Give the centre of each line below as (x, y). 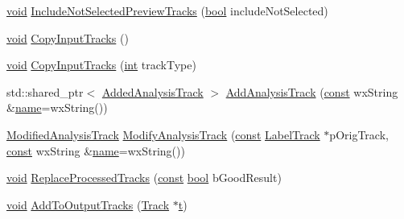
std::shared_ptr (45, 91)
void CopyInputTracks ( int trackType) (101, 65)
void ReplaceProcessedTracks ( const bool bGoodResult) (144, 178)
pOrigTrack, (359, 134)
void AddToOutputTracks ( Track (88, 204)
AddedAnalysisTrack (153, 91)
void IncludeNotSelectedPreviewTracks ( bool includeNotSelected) (167, 10)
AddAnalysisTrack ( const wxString (312, 91)
